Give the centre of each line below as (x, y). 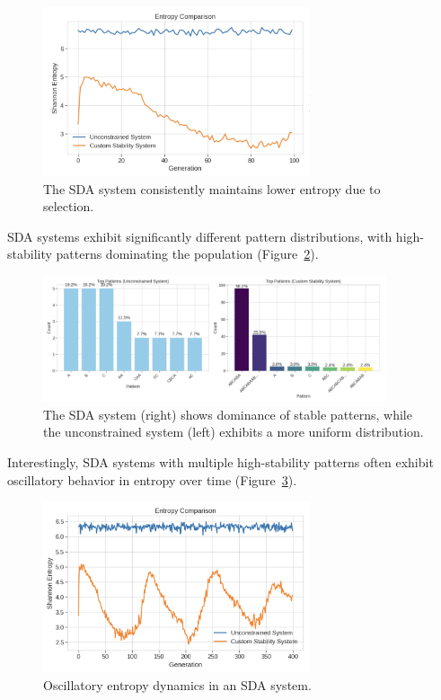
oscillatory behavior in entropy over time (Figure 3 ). (152, 479)
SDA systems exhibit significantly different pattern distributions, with (200, 236)
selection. (69, 206)
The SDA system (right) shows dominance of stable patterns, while (228, 414)
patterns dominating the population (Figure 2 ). (187, 254)
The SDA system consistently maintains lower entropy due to (212, 188)
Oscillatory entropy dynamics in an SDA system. (177, 684)
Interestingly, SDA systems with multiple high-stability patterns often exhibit (220, 461)
